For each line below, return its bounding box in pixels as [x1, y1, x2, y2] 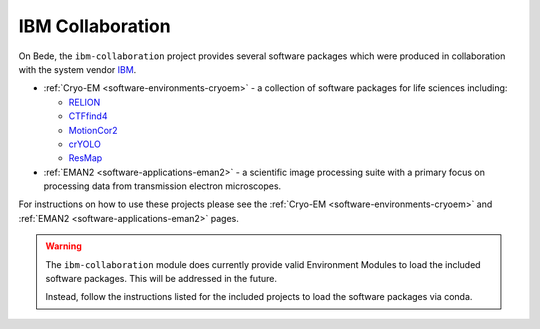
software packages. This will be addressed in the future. [45, 273, 277, 285]
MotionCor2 [68, 124, 119, 136]
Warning [45, 240, 82, 252]
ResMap [68, 152, 103, 164]
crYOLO [68, 138, 102, 150]
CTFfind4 [68, 110, 108, 122]
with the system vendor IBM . [18, 63, 137, 75]
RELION [68, 96, 101, 108]
